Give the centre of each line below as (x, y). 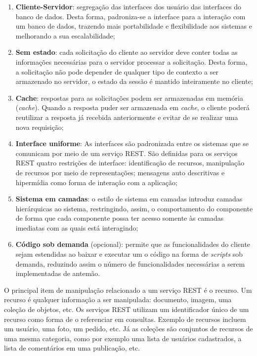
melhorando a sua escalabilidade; (65, 35)
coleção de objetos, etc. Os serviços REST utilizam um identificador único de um (127, 309)
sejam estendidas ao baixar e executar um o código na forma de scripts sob (129, 254)
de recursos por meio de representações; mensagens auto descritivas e (120, 172)
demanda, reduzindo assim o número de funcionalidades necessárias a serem (130, 263)
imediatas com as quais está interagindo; (77, 227)
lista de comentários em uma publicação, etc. (72, 348)
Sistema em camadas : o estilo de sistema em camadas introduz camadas (129, 199)
